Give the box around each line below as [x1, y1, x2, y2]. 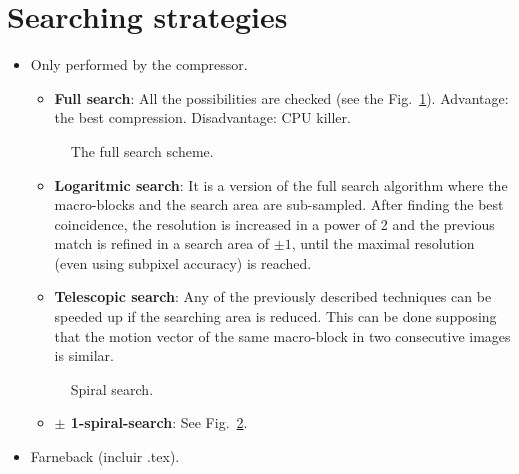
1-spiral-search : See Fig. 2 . [70, 412, 248, 433]
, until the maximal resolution [291, 233, 475, 254]
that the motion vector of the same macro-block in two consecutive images [54, 325, 511, 346]
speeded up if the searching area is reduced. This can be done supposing [54, 306, 497, 327]
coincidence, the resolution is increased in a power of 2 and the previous [54, 213, 495, 234]
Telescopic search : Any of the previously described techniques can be [54, 286, 492, 307]
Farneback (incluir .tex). [30, 446, 180, 467]
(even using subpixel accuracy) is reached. [54, 252, 312, 273]
